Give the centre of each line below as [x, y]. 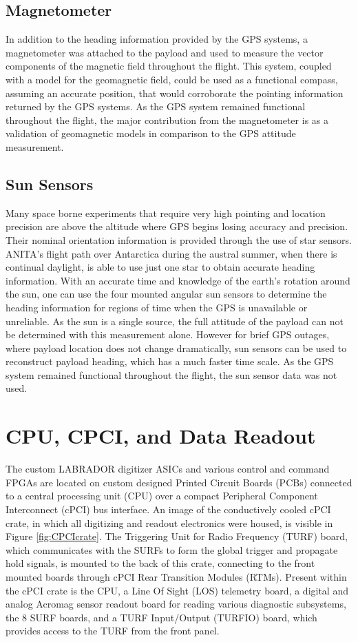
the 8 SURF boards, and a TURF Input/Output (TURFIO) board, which [161, 617]
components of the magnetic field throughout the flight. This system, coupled [169, 66]
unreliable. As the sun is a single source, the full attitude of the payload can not [175, 321]
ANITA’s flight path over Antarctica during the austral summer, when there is [171, 253]
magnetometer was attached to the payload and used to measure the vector [165, 52]
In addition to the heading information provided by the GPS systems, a [157, 39]
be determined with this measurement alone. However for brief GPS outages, [168, 334]
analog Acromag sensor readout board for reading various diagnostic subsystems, [176, 604]
